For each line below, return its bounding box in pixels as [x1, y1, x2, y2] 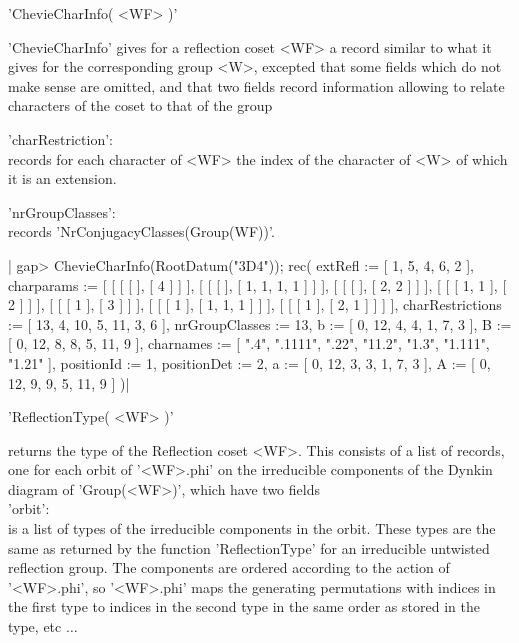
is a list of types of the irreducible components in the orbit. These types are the [8, 518, 496, 539]
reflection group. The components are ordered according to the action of [8, 557, 450, 578]
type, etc [8, 616, 62, 637]
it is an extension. [8, 168, 117, 189]
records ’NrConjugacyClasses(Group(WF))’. [8, 221, 275, 242]
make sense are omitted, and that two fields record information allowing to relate [8, 75, 505, 96]
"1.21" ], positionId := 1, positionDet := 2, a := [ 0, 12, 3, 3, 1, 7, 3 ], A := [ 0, [8, 352, 491, 373]
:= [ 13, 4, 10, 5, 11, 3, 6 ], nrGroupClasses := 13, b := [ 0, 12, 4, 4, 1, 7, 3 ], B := [8, 313, 512, 334]
